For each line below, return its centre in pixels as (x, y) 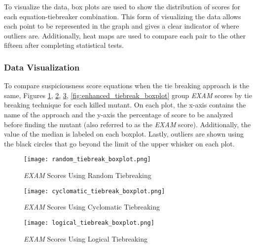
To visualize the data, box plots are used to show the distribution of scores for (122, 6)
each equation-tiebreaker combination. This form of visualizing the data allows (123, 16)
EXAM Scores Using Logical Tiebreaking (86, 238)
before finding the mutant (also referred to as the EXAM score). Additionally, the (128, 124)
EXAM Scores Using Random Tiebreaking (88, 175)
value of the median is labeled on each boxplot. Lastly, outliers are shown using (124, 134)
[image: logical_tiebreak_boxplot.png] (89, 223)
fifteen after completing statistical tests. (64, 45)
